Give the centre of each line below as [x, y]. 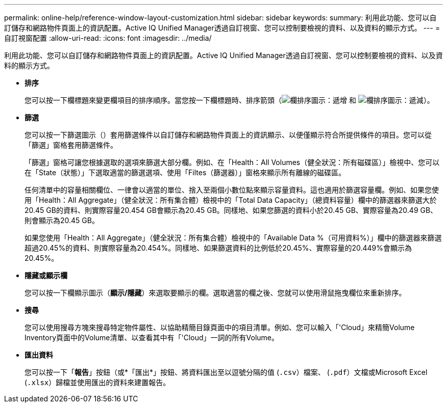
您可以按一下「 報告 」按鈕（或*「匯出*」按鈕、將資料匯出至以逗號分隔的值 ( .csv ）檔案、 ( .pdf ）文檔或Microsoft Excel [226, 372]
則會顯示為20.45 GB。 [62, 220]
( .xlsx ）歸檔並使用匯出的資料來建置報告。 [97, 382]
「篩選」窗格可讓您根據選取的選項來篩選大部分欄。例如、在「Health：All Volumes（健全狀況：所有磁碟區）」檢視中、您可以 [232, 162]
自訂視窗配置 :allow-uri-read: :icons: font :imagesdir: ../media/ [108, 38]
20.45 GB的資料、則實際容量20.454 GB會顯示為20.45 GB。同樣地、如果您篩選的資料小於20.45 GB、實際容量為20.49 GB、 [231, 210]
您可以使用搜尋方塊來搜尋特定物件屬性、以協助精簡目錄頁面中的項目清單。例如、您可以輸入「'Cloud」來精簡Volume [220, 327]
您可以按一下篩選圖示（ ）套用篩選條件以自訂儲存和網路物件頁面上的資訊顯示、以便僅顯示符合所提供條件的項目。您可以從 [228, 135]
